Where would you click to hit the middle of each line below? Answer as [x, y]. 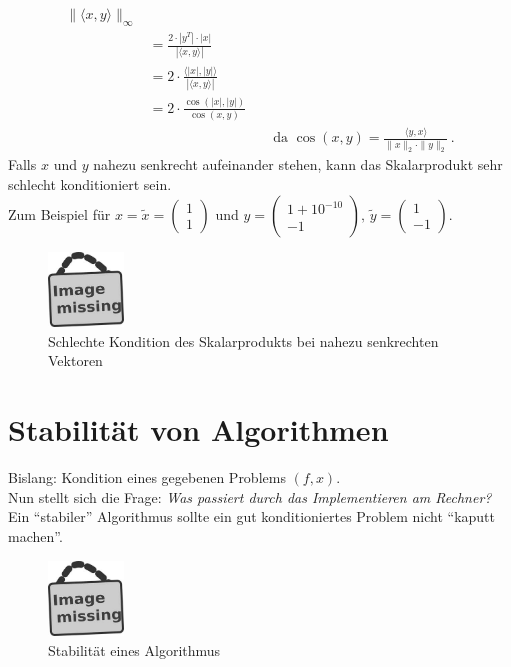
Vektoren [75, 360]
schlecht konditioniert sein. [90, 184]
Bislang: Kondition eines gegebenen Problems [147, 477]
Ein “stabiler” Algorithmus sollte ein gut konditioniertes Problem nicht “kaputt [252, 516]
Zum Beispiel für [59, 213]
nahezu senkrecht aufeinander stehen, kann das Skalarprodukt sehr [298, 164]
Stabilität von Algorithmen [198, 429]
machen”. [35, 535]
